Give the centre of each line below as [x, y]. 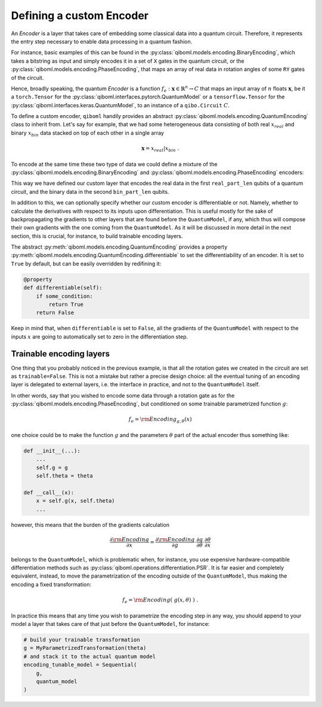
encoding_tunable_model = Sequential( [80, 665]
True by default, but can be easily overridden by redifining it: [86, 263]
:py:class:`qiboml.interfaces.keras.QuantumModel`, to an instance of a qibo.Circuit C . [120, 105]
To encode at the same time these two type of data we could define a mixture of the [114, 164]
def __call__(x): [49, 492]
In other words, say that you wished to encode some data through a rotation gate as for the [123, 395]
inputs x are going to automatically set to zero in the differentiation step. [100, 336]
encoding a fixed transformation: [51, 584]
